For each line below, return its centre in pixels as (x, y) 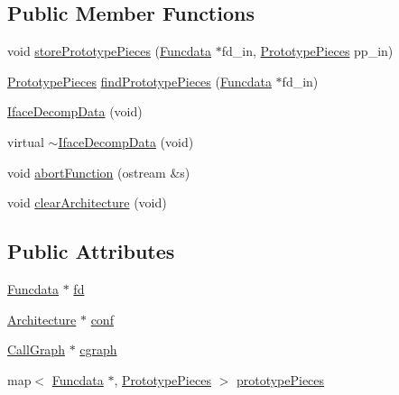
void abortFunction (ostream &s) (99, 172)
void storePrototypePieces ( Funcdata (110, 51)
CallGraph (36, 349)
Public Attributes (91, 251)
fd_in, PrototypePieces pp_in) (307, 51)
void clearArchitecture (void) (87, 202)
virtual (26, 141)
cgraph (98, 349)
